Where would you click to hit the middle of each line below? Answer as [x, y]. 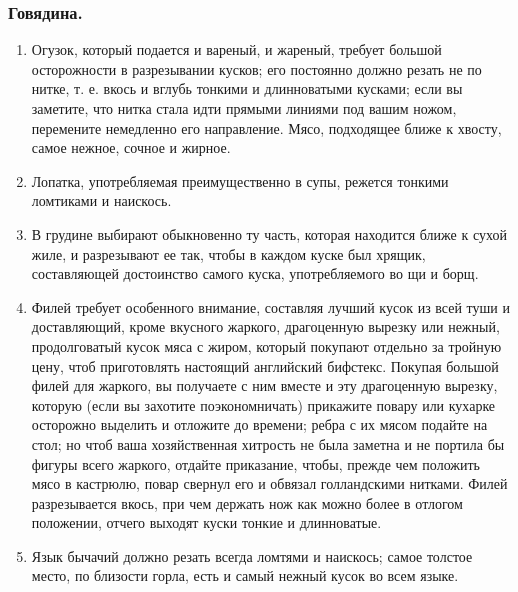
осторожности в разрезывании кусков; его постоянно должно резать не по [256, 68]
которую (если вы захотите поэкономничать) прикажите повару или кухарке [263, 404]
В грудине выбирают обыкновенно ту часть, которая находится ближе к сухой [269, 233]
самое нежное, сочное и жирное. [131, 147]
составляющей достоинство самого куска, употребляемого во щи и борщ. [255, 273]
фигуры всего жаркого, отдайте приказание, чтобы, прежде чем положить [255, 463]
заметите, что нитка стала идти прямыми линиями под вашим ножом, [244, 108]
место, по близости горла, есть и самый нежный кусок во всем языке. [245, 575]
